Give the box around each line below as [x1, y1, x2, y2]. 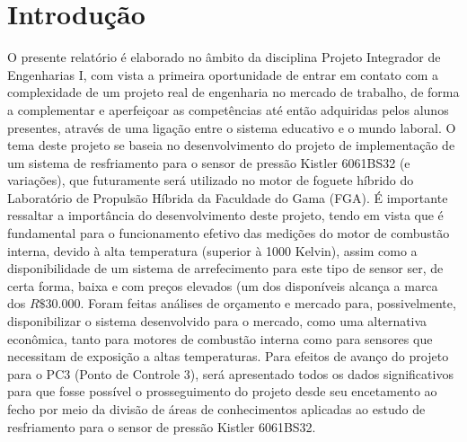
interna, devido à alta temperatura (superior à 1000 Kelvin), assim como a [7, 241, 418, 260]
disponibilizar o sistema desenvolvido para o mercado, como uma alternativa [7, 312, 427, 331]
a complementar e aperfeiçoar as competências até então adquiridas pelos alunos [7, 100, 449, 119]
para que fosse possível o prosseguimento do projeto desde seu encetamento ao [7, 382, 437, 401]
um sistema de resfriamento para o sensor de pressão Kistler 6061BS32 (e [7, 153, 410, 172]
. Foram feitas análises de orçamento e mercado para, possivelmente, [80, 294, 456, 313]
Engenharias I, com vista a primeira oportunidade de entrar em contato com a [7, 65, 439, 84]
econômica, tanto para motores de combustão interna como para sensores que [7, 329, 433, 348]
